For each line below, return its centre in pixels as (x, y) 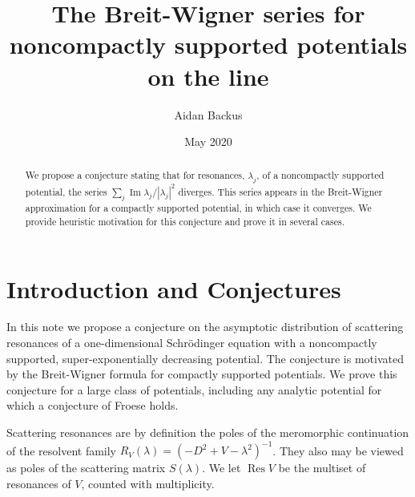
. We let (222, 468)
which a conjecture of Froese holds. (93, 405)
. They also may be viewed (338, 450)
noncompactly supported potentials (208, 44)
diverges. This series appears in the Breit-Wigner (280, 191)
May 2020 (208, 141)
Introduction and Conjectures (174, 288)
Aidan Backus (208, 114)
